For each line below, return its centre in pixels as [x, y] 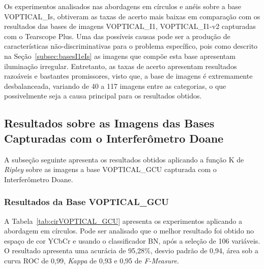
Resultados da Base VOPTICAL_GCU [86, 202]
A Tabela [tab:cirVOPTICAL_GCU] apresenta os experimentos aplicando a [123, 221]
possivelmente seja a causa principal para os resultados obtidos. [103, 96]
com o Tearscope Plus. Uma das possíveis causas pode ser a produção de [117, 36]
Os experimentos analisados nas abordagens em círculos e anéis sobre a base [123, 6]
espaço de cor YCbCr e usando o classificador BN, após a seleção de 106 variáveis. [132, 240]
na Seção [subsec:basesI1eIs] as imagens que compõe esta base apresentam [120, 56]
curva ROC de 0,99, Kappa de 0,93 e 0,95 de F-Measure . [92, 260]
